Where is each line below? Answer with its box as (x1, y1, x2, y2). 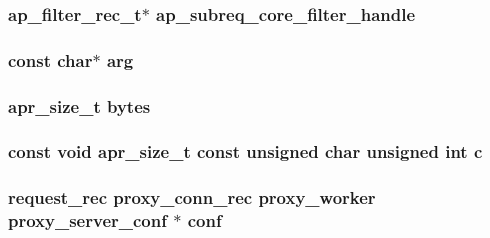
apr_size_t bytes (8, 93, 151, 118)
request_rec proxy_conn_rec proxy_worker (8, 185, 376, 210)
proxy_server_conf (8, 208, 167, 233)
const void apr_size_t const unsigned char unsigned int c (8, 139, 483, 164)
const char (8, 47, 93, 72)
